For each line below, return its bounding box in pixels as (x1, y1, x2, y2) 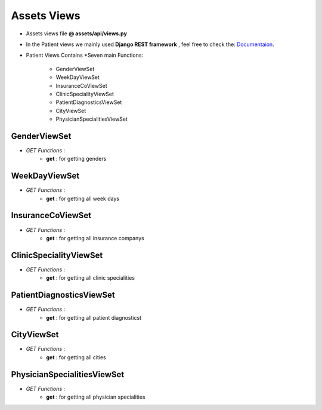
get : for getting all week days (46, 195, 119, 202)
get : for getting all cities (46, 353, 107, 361)
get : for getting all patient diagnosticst (46, 314, 142, 321)
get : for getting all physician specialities (46, 393, 145, 400)
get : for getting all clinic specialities (46, 274, 135, 282)
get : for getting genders (46, 155, 107, 163)
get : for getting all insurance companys (46, 234, 144, 241)
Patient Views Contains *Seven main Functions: (26, 51, 143, 59)
